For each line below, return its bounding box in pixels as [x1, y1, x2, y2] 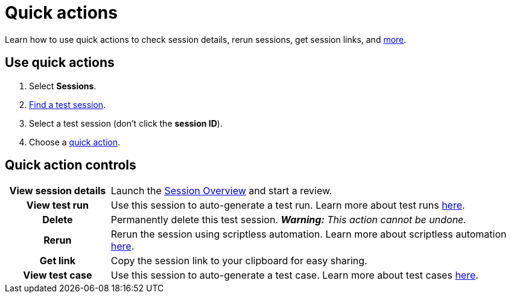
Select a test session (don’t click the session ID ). [29, 118, 223, 128]
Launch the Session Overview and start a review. [110, 185, 332, 197]
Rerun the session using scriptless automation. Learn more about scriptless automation [110, 228, 507, 241]
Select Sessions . [29, 80, 97, 91]
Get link [39, 255, 75, 267]
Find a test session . [29, 99, 106, 110]
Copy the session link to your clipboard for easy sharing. [110, 255, 367, 267]
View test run [26, 199, 89, 212]
